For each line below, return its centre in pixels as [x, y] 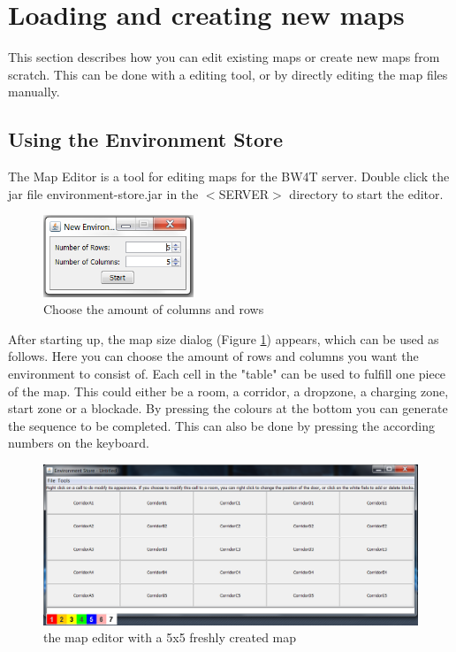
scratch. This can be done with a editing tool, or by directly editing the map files [228, 74]
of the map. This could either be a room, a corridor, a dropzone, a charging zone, [228, 391]
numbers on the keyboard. [79, 443]
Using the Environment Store [146, 139]
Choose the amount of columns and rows [154, 309]
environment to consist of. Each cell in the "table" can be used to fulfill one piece [227, 373]
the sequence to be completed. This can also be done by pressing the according [222, 425]
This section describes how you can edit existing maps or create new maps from [224, 57]
